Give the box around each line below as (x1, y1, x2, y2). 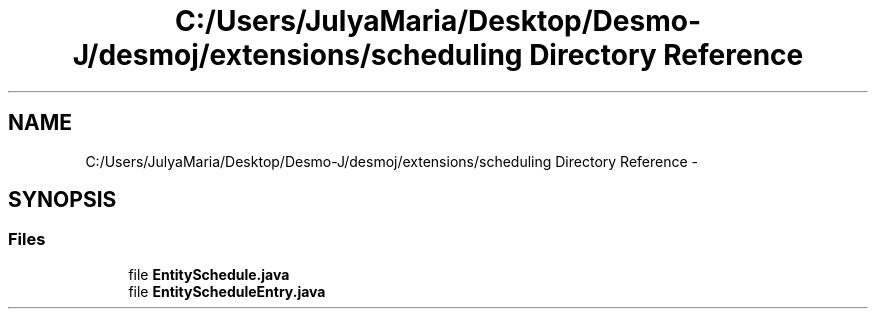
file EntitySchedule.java (128, 265, 290, 283)
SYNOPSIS (8, 187, 117, 213)
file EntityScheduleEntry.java (128, 282, 326, 300)
